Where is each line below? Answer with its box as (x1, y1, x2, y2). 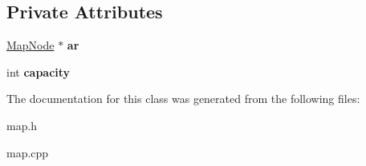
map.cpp (6, 144, 49, 160)
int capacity (6, 63, 71, 80)
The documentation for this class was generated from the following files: (6, 90, 360, 107)
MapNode (6, 37, 55, 53)
